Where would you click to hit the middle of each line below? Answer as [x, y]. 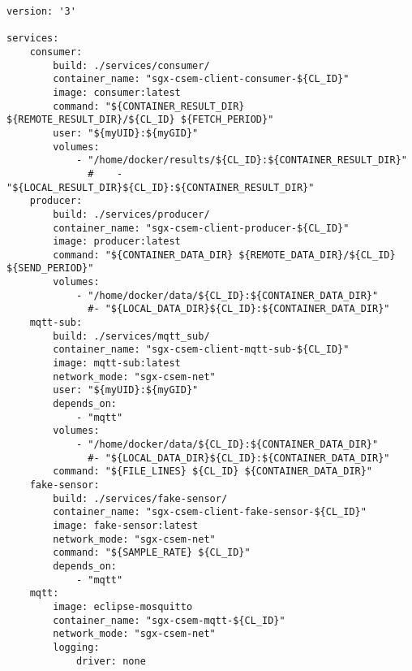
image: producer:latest [117, 242]
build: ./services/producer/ [131, 214]
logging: [76, 647]
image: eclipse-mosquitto [123, 606]
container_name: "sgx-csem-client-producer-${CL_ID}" [201, 228]
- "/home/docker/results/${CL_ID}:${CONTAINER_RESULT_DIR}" [241, 160]
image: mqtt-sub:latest [117, 364]
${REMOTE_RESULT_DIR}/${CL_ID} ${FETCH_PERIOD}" [140, 120]
